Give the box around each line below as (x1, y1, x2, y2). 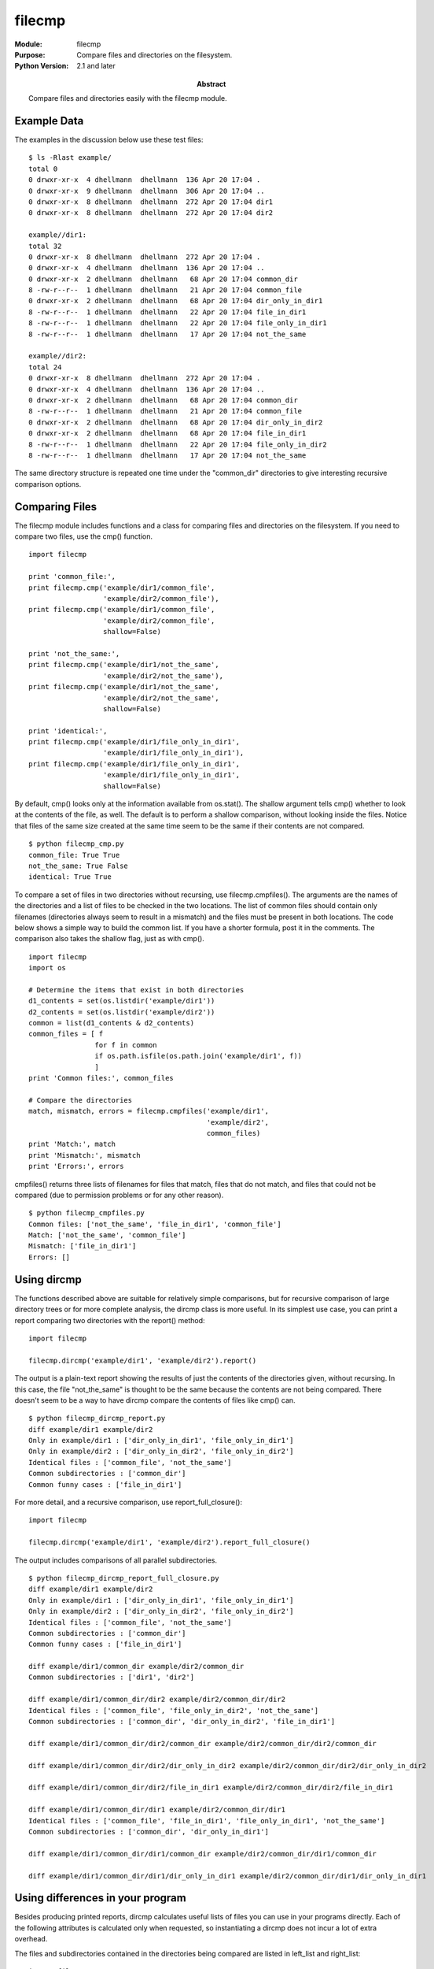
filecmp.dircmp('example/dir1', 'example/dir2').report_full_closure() (28, 1538, 311, 1547)
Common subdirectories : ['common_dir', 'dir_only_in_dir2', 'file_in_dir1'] (28, 1717, 336, 1726)
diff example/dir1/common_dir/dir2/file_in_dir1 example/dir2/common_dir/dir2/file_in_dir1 (28, 1783, 393, 1792)
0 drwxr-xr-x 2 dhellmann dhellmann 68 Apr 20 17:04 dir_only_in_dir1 (28, 296, 323, 306)
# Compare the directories (28, 1096, 133, 1104)
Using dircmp (14, 1273, 82, 1286)
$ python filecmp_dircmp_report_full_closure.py (28, 1574, 219, 1582)
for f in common (94, 1040, 157, 1049)
